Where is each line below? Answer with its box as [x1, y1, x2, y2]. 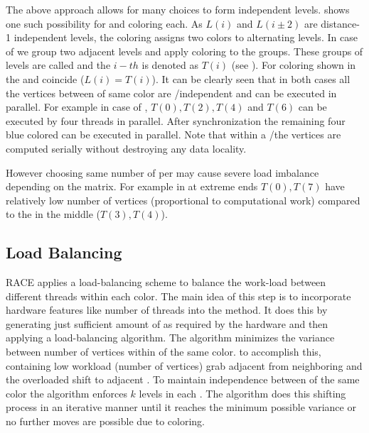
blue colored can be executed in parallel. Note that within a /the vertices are [6, 127, 341, 142]
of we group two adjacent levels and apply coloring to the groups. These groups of [6, 43, 363, 58]
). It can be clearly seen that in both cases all [151, 71, 351, 86]
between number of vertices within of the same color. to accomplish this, [6, 344, 321, 359]
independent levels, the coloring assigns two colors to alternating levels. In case [14, 30, 358, 45]
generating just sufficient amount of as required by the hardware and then [6, 316, 328, 331]
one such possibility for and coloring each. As [6, 16, 203, 31]
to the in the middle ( [6, 207, 100, 221]
